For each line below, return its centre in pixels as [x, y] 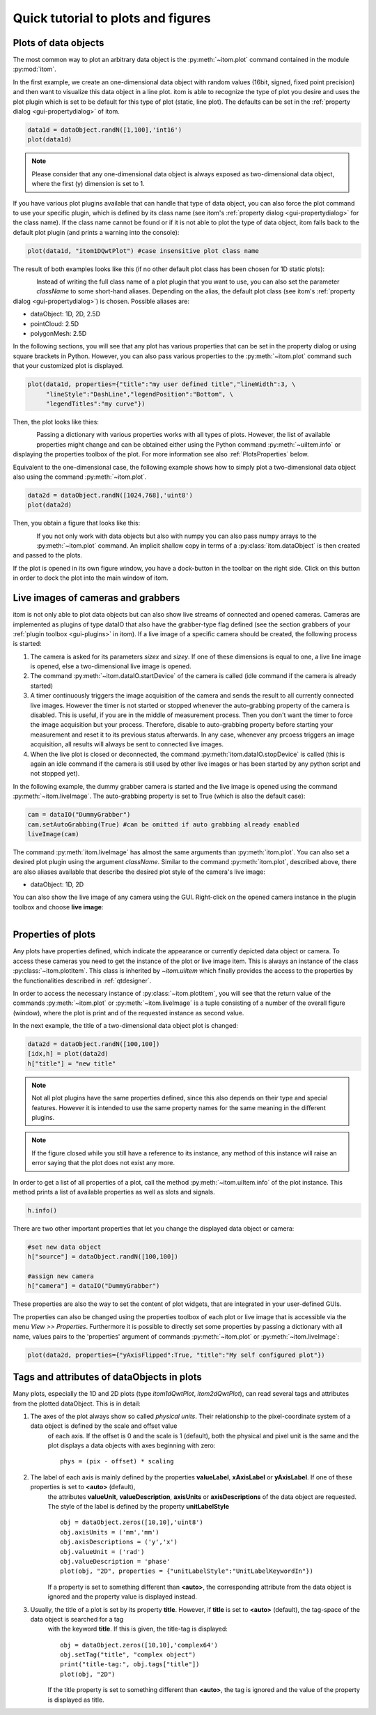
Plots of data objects [58, 43]
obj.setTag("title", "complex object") [128, 1655]
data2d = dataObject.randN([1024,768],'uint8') [110, 495]
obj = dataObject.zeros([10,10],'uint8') [132, 1522]
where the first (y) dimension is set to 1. [88, 184]
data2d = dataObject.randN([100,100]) [94, 1044]
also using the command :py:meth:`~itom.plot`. [80, 477]
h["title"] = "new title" [72, 1063]
